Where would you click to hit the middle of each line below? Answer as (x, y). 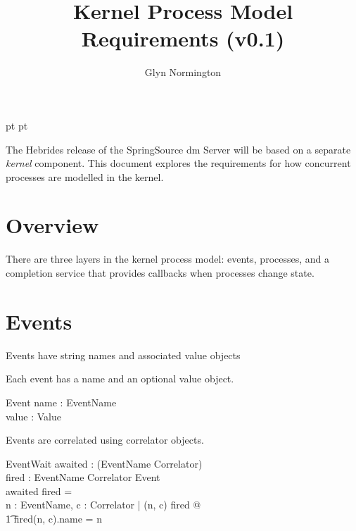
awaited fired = (39, 491)
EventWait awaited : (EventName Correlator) (104, 463)
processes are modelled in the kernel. (85, 176)
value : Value (33, 416)
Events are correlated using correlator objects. (105, 440)
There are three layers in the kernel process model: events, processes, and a (168, 259)
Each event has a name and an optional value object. (120, 379)
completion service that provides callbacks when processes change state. (160, 273)
